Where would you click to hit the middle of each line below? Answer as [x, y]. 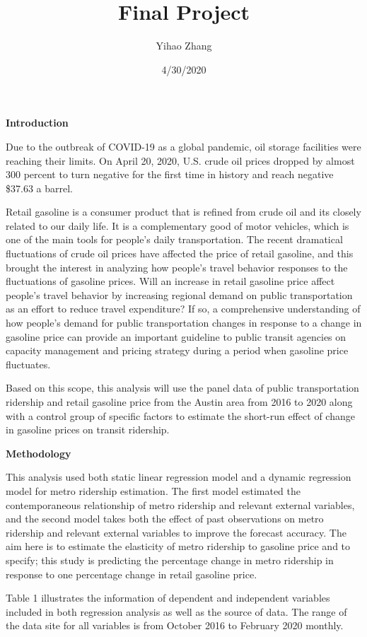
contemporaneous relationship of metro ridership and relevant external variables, [180, 504]
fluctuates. [28, 364]
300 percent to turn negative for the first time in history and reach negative [170, 174]
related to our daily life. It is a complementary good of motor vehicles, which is [177, 225]
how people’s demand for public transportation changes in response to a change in [184, 323]
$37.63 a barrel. [39, 188]
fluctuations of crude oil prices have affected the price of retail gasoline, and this [180, 253]
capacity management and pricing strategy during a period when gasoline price [177, 350]
